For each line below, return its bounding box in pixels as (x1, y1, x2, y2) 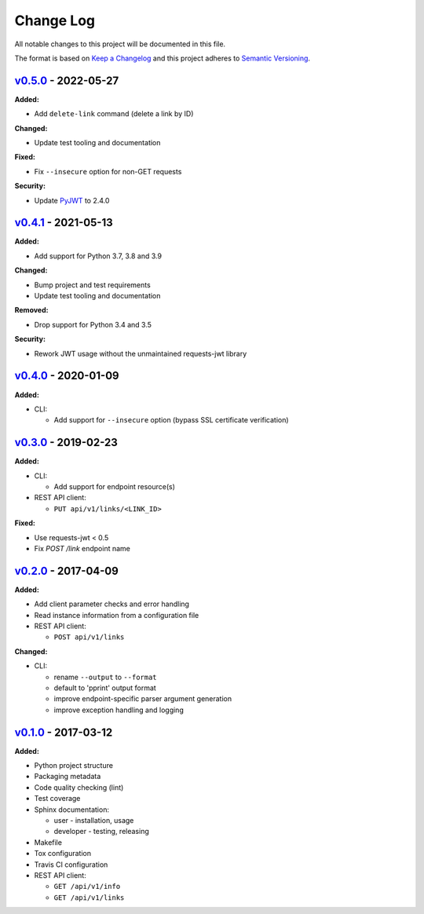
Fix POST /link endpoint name (34, 543, 131, 553)
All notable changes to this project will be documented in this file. (14, 39, 226, 49)
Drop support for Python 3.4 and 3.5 (34, 320, 152, 329)
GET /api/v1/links (53, 893, 125, 902)
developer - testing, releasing (53, 827, 149, 836)
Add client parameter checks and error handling (34, 599, 190, 609)
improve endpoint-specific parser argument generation (53, 694, 232, 704)
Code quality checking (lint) (34, 782, 124, 792)
